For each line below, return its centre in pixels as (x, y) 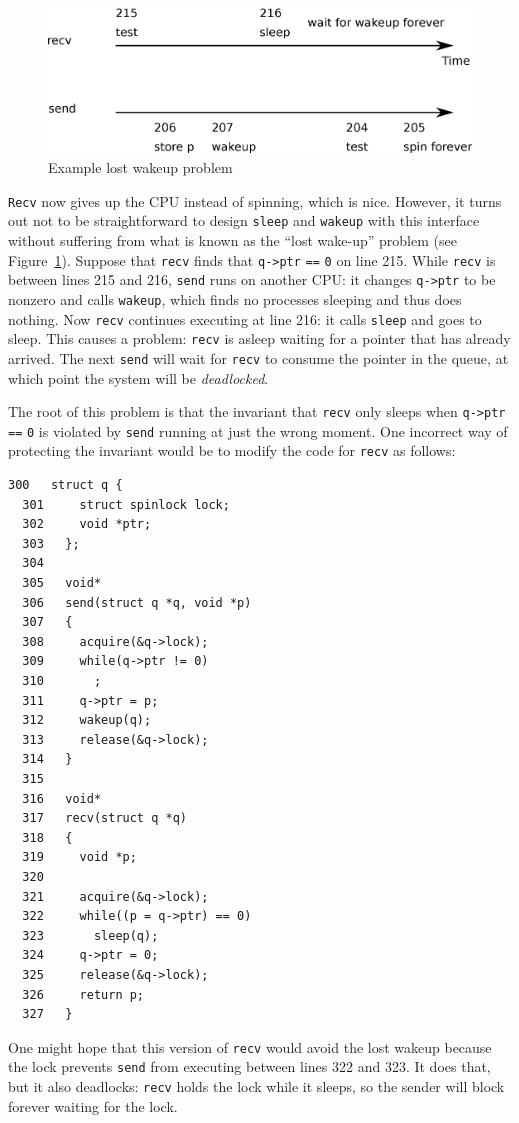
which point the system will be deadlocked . (138, 377)
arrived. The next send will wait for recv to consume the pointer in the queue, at (258, 357)
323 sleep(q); (90, 935)
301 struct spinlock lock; (126, 504)
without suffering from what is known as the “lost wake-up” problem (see (232, 239)
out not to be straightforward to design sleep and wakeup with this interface (244, 220)
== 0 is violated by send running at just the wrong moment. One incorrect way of (258, 430)
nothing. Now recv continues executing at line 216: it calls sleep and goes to (245, 318)
